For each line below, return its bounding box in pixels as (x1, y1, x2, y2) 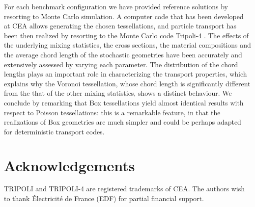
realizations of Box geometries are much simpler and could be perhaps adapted (4, 117, 241, 127)
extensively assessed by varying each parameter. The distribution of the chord (4, 59, 238, 69)
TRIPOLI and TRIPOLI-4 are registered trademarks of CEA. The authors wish (4, 183, 245, 194)
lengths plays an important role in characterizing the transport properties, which (4, 69, 247, 79)
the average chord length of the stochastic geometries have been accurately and (4, 49, 242, 59)
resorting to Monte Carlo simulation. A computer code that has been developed (4, 11, 244, 21)
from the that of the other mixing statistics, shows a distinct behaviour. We (4, 88, 232, 98)
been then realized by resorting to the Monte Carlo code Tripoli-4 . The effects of (4, 30, 249, 40)
